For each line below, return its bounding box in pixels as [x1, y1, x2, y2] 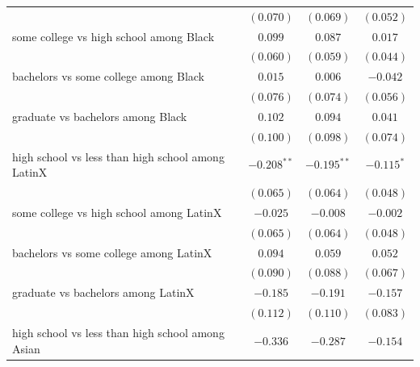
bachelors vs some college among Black [12, 68, 205, 85]
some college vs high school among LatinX [12, 203, 222, 220]
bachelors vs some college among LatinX [12, 244, 212, 261]
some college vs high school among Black [12, 27, 215, 44]
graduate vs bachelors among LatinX [12, 284, 195, 301]
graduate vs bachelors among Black [12, 107, 187, 124]
